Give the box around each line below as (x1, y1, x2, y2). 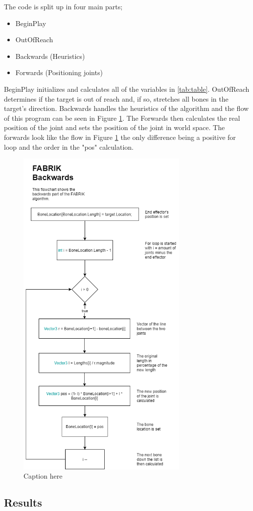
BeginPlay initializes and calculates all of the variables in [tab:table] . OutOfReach (4, 83, 250, 94)
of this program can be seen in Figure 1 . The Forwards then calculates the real (4, 112, 240, 123)
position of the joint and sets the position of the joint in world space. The (4, 122, 225, 133)
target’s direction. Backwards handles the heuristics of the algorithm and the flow (4, 103, 249, 113)
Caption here (23, 471, 63, 481)
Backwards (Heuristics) (15, 51, 85, 61)
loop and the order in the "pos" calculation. (4, 141, 134, 152)
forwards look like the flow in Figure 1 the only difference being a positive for (4, 132, 236, 142)
